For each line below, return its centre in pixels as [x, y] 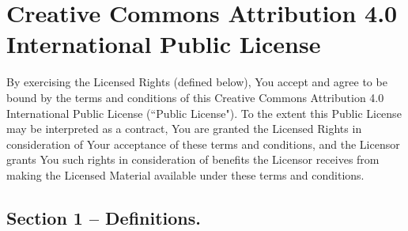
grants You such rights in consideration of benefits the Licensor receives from [193, 159]
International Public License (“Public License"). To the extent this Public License [204, 113]
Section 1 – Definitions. [104, 217]
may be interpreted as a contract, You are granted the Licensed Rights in [184, 129]
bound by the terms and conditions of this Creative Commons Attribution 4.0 [195, 97]
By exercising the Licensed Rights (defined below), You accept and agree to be [197, 82]
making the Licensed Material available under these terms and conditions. [185, 174]
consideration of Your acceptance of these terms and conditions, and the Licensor [203, 144]
